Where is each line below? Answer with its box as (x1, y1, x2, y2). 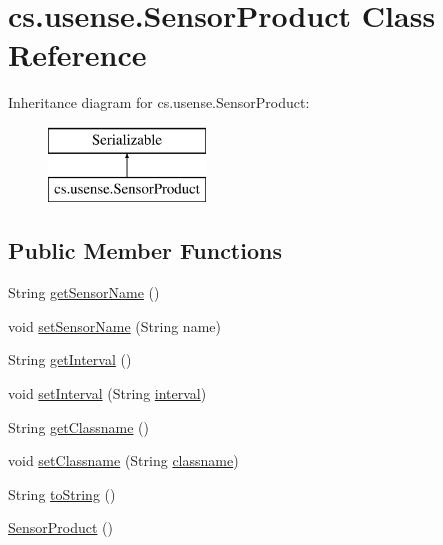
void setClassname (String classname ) (8, 450, 239, 471)
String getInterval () (8, 349, 132, 370)
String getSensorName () (8, 282, 160, 303)
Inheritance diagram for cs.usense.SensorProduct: (8, 92, 310, 113)
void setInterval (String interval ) (8, 383, 207, 404)
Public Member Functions (8, 235, 282, 266)
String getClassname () (8, 416, 149, 437)
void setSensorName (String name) (8, 315, 221, 336)
